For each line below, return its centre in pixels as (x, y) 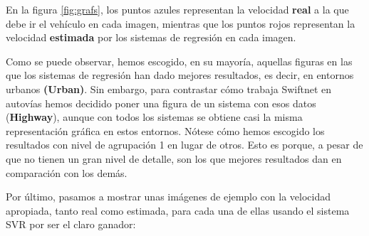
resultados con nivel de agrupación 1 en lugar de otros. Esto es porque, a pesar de (184, 145)
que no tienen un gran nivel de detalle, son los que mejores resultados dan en (174, 158)
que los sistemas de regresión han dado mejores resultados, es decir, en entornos (180, 75)
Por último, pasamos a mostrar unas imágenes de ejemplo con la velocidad (168, 197)
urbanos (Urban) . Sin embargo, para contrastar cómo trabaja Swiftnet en (169, 88)
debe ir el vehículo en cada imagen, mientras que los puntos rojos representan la (181, 23)
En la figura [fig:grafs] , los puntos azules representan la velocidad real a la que (177, 9)
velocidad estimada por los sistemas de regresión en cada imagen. (151, 37)
